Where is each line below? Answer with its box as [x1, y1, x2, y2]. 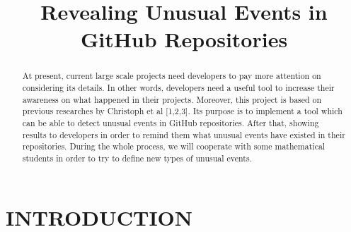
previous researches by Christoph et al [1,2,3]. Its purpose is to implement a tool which [22, 105, 343, 117]
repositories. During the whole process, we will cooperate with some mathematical [22, 140, 326, 152]
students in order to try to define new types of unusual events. [22, 152, 252, 164]
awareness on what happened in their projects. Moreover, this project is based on [22, 93, 322, 105]
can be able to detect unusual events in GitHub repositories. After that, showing [22, 116, 319, 128]
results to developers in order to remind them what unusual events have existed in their [22, 128, 345, 140]
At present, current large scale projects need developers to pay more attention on [22, 70, 321, 82]
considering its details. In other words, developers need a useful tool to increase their [22, 82, 335, 94]
